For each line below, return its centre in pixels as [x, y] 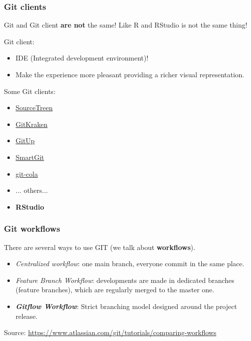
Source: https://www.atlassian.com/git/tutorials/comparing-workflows [110, 332]
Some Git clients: [30, 91]
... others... [32, 190]
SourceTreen [34, 108]
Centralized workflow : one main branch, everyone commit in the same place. [130, 263]
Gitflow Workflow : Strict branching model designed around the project [126, 306]
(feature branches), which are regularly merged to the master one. [115, 290]
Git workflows [32, 229]
